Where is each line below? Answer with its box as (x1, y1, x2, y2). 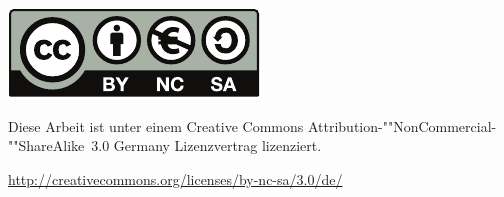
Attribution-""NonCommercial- (307, 115, 497, 136)
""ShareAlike (8, 135, 85, 156)
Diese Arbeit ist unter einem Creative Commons (8, 115, 304, 136)
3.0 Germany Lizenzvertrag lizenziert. (91, 135, 322, 156)
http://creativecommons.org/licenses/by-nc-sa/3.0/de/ (8, 168, 343, 189)
